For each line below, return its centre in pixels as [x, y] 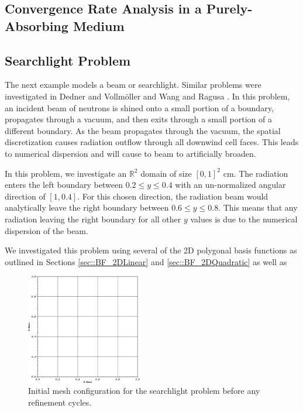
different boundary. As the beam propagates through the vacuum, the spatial [143, 130]
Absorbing [37, 25]
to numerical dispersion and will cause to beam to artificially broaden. [130, 153]
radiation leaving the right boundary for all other [93, 219]
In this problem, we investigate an [66, 173]
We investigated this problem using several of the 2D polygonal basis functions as [151, 250]
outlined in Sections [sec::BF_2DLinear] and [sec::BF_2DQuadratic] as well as [146, 261]
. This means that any [258, 207]
